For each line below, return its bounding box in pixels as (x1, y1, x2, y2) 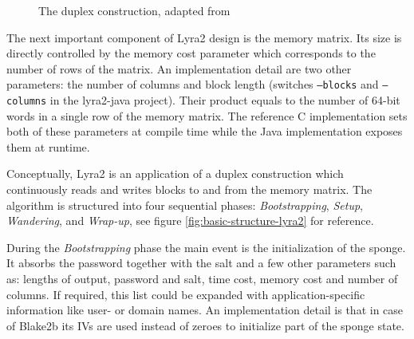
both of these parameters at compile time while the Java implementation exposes (6, 123, 403, 140)
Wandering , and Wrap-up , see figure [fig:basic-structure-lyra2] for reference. (6, 212, 374, 229)
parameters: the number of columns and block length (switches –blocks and (6, 76, 379, 93)
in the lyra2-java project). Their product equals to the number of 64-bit (49, 92, 400, 108)
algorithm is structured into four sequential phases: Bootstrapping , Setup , (6, 196, 363, 213)
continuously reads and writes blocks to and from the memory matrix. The (6, 181, 373, 198)
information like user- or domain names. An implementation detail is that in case (6, 302, 404, 318)
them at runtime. (6, 138, 90, 155)
